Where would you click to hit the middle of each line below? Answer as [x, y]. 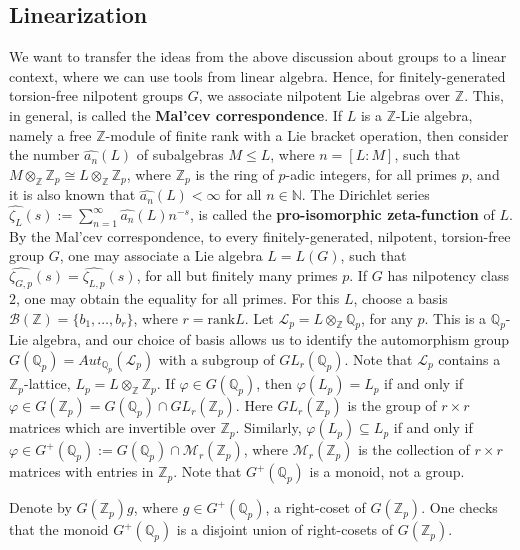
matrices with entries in [81, 471]
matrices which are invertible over [112, 427]
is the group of [392, 405]
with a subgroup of [216, 359]
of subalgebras [180, 154]
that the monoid [59, 529]
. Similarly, [268, 427]
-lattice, [47, 383]
